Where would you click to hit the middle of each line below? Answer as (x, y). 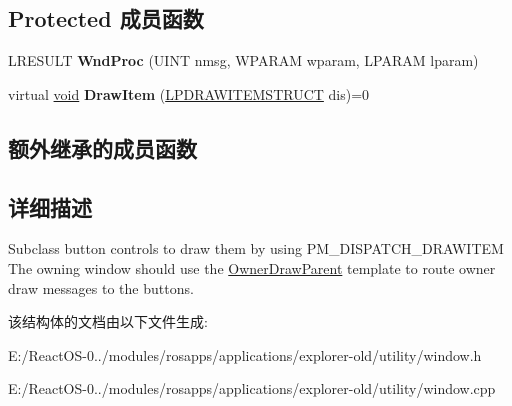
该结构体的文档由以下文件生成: (108, 321)
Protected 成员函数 (106, 18)
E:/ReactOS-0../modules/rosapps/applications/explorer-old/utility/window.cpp (252, 388)
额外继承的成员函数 (102, 147)
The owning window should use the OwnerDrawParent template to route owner (252, 267)
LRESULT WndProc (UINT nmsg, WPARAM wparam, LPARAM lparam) (243, 60)
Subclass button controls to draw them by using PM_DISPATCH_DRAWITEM (256, 248)
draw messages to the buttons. (101, 287)
